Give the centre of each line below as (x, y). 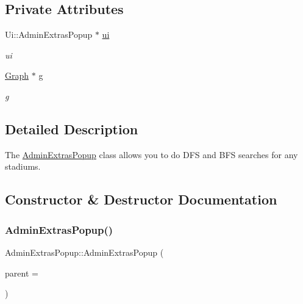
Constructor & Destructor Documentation (141, 199)
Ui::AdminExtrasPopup (49, 34)
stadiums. (23, 166)
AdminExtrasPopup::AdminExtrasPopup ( (84, 252)
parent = (22, 273)
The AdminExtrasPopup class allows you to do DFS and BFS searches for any (151, 154)
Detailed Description (72, 128)
